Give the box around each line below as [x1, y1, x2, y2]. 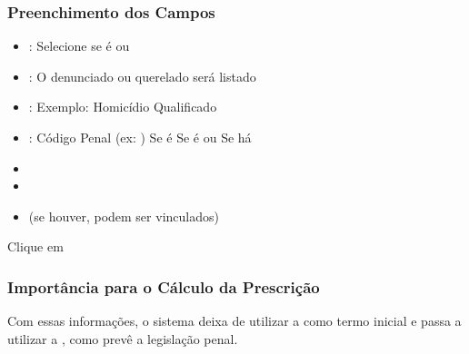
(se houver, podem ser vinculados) [28, 206, 219, 225]
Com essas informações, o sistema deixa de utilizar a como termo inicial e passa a [7, 311, 462, 330]
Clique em [7, 237, 64, 256]
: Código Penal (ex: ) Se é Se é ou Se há [28, 128, 252, 146]
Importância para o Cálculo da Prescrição [7, 275, 320, 298]
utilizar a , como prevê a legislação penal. [7, 329, 238, 348]
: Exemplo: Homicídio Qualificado [28, 97, 217, 116]
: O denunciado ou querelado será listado [28, 66, 256, 85]
